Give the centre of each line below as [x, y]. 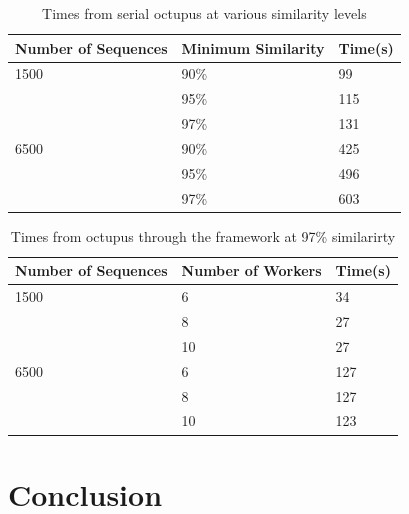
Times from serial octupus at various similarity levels [204, 13]
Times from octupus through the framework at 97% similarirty [203, 235]
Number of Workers [251, 270]
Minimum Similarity [253, 47]
